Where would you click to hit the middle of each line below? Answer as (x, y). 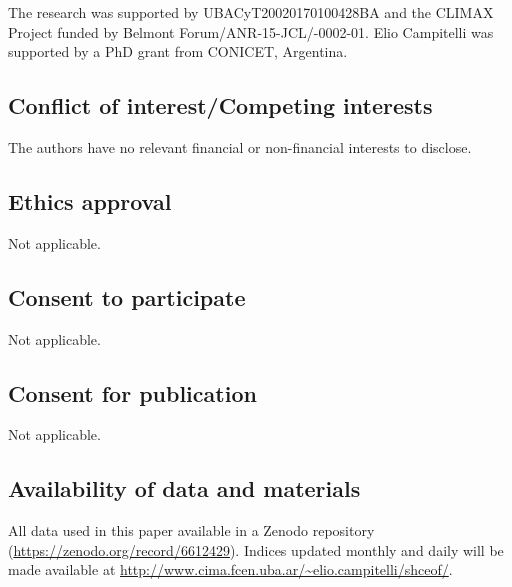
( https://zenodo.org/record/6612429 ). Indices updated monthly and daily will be (256, 549)
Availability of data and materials (184, 488)
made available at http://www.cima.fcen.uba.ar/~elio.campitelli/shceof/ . (230, 569)
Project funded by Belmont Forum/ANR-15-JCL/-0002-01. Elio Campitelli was (251, 31)
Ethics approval (90, 200)
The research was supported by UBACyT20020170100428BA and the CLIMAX (251, 12)
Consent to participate (127, 296)
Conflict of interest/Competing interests (220, 105)
